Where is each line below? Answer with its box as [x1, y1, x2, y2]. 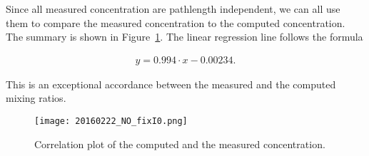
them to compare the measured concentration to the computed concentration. [6, 15, 345, 30]
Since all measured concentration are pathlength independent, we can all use [6, 1, 340, 16]
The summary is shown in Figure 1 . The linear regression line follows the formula [6, 29, 363, 44]
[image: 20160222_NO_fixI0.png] [34, 116, 188, 126]
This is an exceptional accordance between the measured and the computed [6, 76, 336, 91]
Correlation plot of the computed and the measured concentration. [34, 136, 325, 151]
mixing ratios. [6, 90, 66, 105]
